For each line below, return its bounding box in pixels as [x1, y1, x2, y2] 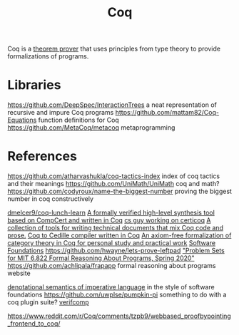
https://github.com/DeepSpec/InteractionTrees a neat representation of [7, 100, 218, 109]
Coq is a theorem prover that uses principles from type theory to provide [7, 44, 221, 53]
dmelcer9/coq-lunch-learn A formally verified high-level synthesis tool [7, 208, 215, 217]
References [7, 148, 77, 165]
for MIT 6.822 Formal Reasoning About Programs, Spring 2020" [7, 254, 195, 262]
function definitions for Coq [38, 115, 119, 125]
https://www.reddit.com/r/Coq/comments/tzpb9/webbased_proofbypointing [7, 311, 232, 321]
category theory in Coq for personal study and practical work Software [7, 239, 216, 247]
